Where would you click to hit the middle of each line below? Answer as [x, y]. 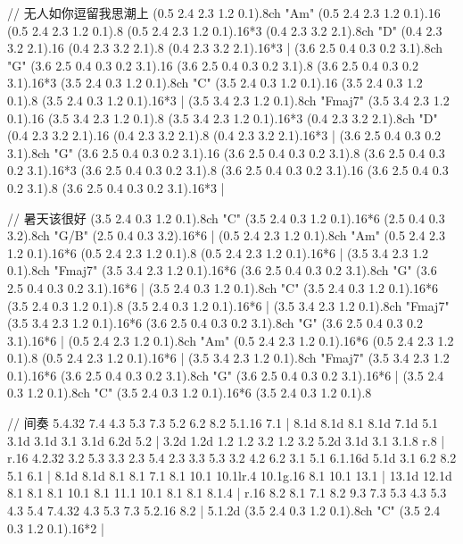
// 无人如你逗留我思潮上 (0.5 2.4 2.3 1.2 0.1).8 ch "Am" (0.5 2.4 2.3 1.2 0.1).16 [224, 13]
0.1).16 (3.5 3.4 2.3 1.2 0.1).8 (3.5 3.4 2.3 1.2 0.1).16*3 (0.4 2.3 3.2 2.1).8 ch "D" [223, 117]
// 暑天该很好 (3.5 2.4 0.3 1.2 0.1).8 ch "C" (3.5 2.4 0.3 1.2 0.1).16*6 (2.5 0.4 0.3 [226, 218]
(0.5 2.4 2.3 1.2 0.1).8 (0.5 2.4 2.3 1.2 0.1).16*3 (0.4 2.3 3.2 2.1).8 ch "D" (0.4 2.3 [225, 30]
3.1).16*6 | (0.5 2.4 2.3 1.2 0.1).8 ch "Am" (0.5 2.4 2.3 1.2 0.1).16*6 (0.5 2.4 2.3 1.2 [231, 340]
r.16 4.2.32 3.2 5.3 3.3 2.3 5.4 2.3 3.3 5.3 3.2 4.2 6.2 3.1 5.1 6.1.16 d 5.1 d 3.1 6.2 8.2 [232, 458]
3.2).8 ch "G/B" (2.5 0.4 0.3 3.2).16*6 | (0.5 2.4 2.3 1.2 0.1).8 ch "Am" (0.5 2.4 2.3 [227, 235]
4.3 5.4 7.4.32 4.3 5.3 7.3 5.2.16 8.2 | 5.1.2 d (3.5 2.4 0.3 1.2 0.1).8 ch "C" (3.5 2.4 [224, 511]
